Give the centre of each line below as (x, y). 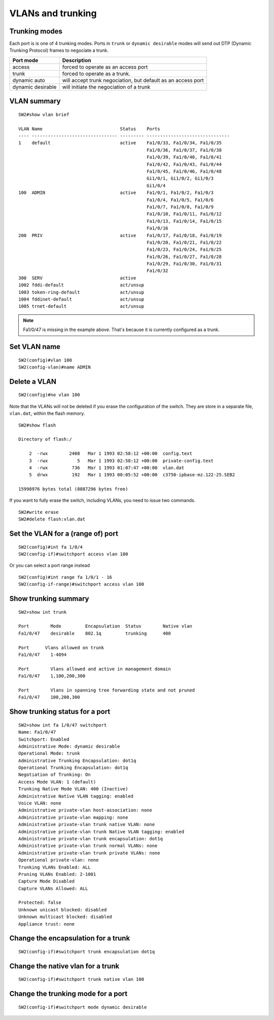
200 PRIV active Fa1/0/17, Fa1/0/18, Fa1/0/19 (120, 235)
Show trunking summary (49, 599)
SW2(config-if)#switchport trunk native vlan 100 (81, 979)
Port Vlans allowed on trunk (61, 648)
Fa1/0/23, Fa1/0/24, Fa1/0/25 (184, 250)
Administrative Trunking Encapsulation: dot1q (77, 761)
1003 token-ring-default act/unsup (81, 292)
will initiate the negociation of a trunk (106, 87)
